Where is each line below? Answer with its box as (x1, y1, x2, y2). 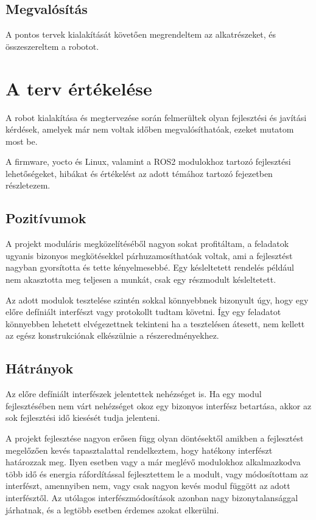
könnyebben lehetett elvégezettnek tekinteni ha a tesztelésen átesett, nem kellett (5, 317, 305, 330)
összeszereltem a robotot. (5, 40, 99, 52)
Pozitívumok (5, 209, 86, 227)
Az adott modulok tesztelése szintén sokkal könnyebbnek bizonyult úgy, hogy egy (5, 293, 309, 306)
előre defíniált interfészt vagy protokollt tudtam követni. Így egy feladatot (5, 305, 281, 318)
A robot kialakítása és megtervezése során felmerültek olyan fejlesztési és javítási (5, 111, 307, 123)
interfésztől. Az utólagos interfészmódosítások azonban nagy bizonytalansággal (5, 491, 298, 504)
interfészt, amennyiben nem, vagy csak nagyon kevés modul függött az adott (5, 479, 290, 492)
